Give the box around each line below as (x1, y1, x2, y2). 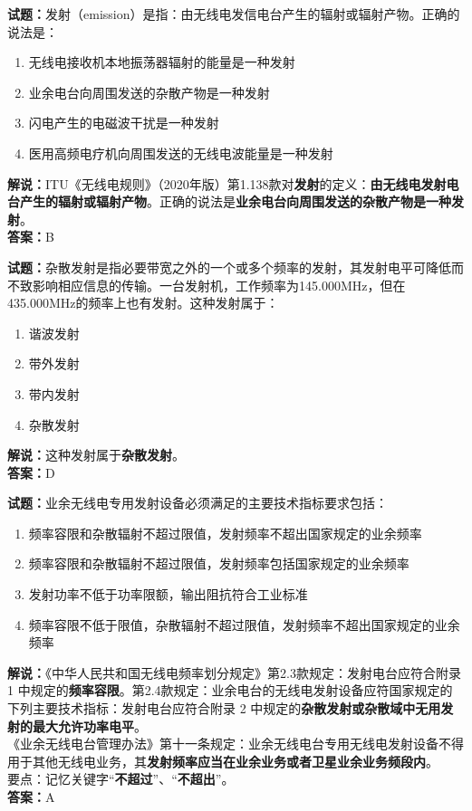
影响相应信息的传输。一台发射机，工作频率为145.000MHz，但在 (32, 275, 406, 294)
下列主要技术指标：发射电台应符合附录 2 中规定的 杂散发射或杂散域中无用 (7, 699, 441, 718)
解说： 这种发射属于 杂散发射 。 (7, 445, 185, 464)
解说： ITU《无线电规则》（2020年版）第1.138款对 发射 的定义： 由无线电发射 (7, 174, 447, 193)
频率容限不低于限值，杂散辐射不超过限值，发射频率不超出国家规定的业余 (28, 615, 460, 634)
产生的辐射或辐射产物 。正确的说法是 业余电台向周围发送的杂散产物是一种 (19, 192, 451, 211)
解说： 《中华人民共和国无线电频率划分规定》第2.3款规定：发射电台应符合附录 (7, 663, 461, 682)
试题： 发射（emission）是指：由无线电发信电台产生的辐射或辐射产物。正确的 (7, 5, 460, 23)
